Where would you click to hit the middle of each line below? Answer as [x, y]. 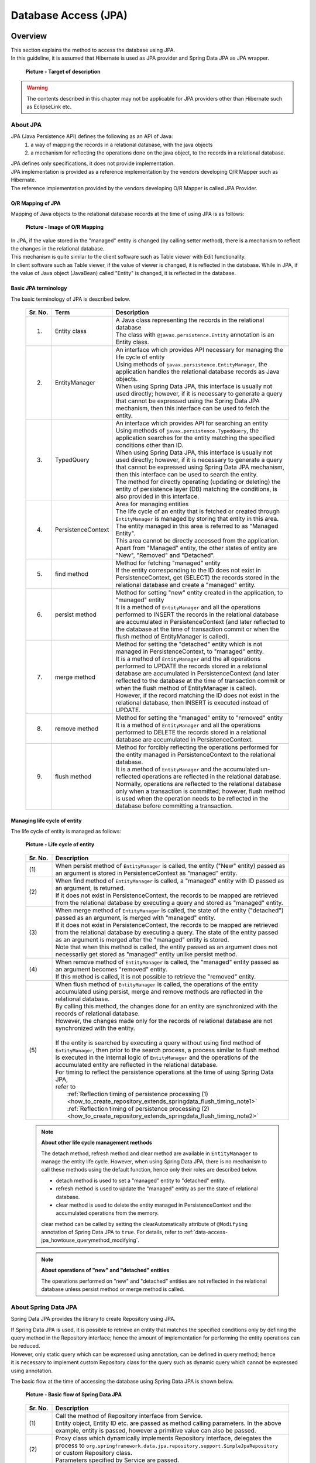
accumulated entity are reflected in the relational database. [137, 1064]
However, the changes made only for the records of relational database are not [164, 1021]
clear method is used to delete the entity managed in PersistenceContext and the [154, 1205]
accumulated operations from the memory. [107, 1213]
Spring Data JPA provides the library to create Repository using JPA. [93, 1319]
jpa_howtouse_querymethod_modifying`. [90, 1240]
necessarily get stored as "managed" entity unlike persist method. [146, 954]
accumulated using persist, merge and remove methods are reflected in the [159, 991]
